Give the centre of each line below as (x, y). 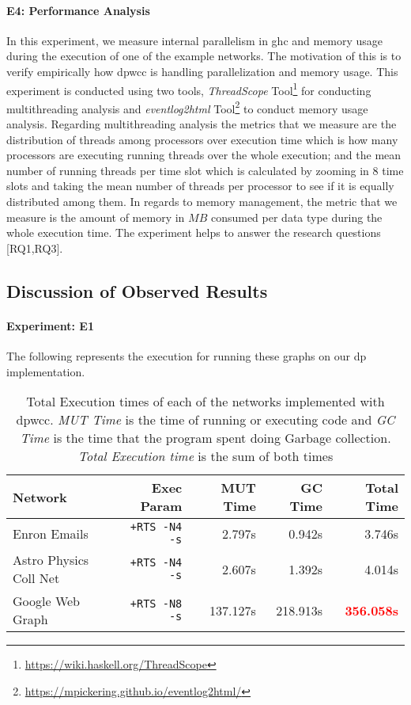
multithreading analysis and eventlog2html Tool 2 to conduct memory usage (187, 107)
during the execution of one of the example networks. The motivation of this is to (204, 56)
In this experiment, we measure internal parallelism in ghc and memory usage (195, 40)
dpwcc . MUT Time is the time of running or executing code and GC (205, 420)
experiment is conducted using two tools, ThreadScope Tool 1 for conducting (189, 89)
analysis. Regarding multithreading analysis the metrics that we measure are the (202, 124)
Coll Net (36, 578)
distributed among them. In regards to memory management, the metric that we (202, 202)
